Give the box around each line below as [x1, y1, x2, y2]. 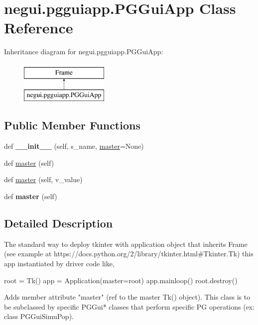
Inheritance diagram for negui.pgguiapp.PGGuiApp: [4, 46, 163, 57]
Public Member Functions [4, 117, 140, 133]
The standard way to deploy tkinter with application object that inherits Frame [4, 238, 248, 249]
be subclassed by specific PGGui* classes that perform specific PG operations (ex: [4, 301, 255, 312]
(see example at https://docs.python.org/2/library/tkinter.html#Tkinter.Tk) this [4, 248, 254, 259]
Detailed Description [4, 216, 113, 231]
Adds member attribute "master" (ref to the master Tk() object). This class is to [4, 292, 251, 302]
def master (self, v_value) [4, 174, 83, 185]
